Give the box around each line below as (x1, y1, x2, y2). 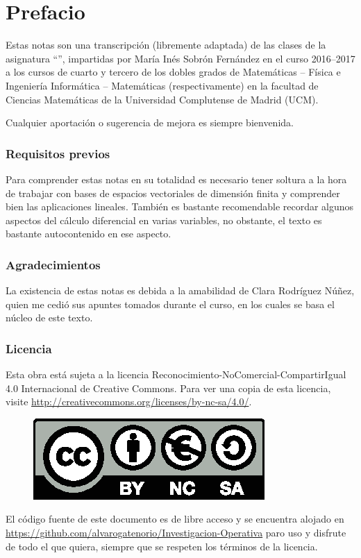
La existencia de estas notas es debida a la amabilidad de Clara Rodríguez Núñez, (6, 283, 355, 298)
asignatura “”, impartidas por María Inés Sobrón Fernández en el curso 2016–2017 (6, 51, 355, 65)
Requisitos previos (6, 144, 110, 162)
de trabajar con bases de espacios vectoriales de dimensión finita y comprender (6, 185, 340, 200)
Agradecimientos (6, 255, 101, 273)
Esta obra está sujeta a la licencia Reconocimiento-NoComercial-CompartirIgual (6, 367, 346, 382)
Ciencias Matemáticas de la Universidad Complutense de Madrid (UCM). (6, 92, 319, 106)
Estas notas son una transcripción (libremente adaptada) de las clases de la (6, 37, 326, 52)
